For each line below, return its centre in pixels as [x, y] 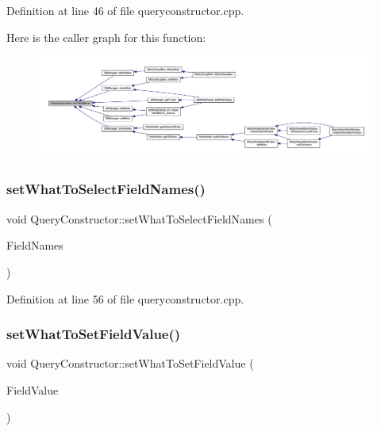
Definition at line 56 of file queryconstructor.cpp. [125, 298]
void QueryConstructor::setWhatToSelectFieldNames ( [139, 218]
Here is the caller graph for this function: [106, 37]
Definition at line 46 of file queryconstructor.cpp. [125, 10]
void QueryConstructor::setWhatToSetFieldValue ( [130, 363]
